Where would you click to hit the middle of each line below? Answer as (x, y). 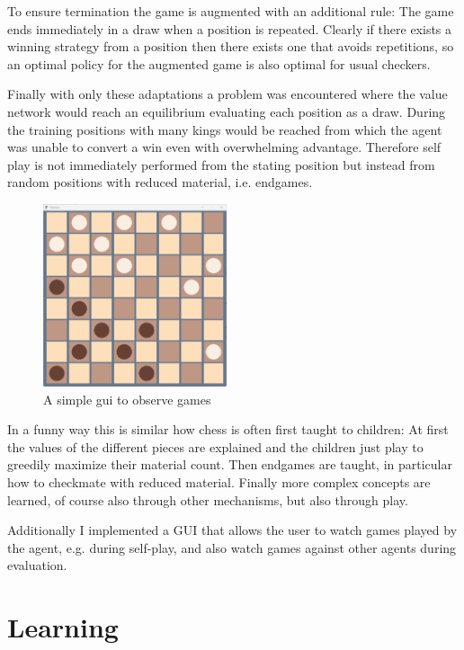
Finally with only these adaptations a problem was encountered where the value (228, 94)
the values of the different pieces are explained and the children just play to (215, 446)
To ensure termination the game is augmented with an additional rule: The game (231, 11)
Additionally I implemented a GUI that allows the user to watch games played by (232, 530)
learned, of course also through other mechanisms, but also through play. (208, 499)
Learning (63, 627)
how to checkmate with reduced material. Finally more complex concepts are (219, 481)
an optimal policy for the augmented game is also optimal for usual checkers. (219, 63)
